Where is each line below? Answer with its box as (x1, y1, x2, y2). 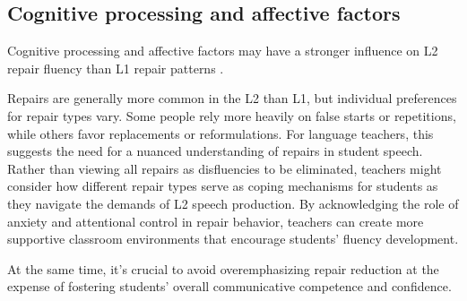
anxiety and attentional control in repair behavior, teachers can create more (7, 211, 424, 230)
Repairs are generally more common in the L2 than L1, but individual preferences (7, 89, 457, 107)
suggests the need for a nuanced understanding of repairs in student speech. (7, 142, 423, 160)
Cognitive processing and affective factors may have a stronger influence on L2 (7, 41, 438, 60)
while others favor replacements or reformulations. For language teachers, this (7, 124, 434, 142)
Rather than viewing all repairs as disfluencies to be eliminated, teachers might (7, 159, 442, 177)
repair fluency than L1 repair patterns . (7, 58, 224, 77)
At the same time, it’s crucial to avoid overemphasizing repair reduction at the (7, 259, 439, 278)
